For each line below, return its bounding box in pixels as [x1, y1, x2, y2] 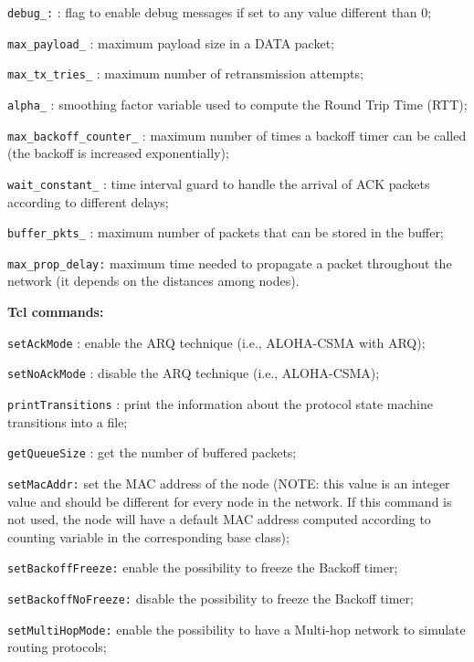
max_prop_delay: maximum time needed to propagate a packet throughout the [7, 253, 452, 272]
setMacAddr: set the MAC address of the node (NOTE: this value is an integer [7, 473, 450, 492]
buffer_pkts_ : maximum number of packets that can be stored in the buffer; [7, 223, 444, 242]
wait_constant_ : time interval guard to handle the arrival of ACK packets [7, 173, 430, 193]
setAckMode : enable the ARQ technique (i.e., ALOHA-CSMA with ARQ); [7, 332, 426, 352]
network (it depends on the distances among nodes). [7, 271, 300, 290]
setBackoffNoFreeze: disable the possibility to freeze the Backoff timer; [7, 588, 414, 607]
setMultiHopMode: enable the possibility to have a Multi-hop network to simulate [7, 619, 466, 638]
